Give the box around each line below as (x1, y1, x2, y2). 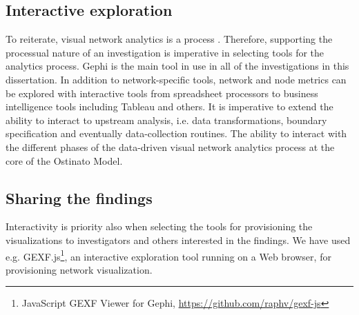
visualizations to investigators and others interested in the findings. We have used (6, 232, 351, 247)
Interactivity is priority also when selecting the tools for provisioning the (6, 219, 313, 234)
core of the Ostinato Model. (6, 153, 123, 167)
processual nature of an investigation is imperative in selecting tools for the (6, 45, 324, 59)
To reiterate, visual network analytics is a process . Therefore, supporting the (6, 32, 333, 46)
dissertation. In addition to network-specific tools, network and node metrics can (6, 72, 347, 86)
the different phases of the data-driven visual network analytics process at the (6, 139, 335, 154)
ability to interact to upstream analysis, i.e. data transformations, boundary (6, 112, 327, 127)
